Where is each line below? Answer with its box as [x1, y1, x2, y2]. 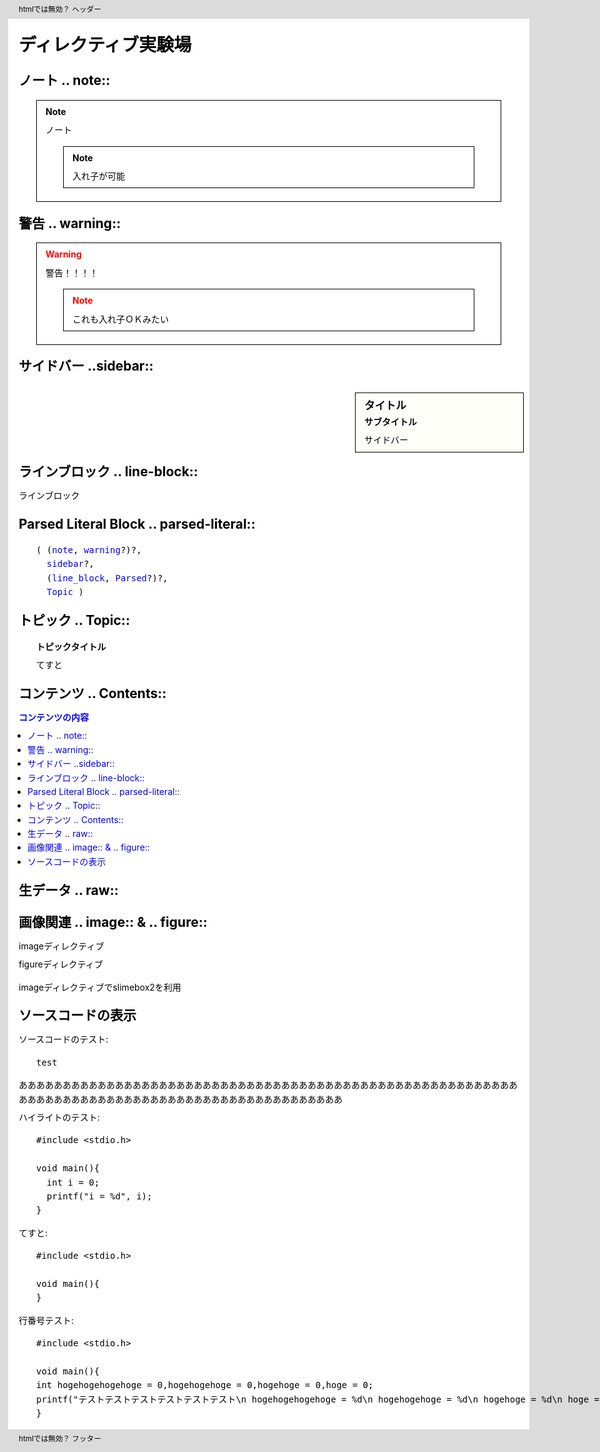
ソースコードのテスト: [18, 1033, 109, 1045]
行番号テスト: [18, 1314, 75, 1326]
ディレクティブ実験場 [18, 34, 192, 57]
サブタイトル [364, 415, 417, 427]
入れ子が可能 [72, 170, 125, 182]
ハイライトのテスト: [18, 1111, 100, 1124]
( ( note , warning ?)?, [36, 545, 142, 556]
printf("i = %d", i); [46, 1191, 153, 1202]
